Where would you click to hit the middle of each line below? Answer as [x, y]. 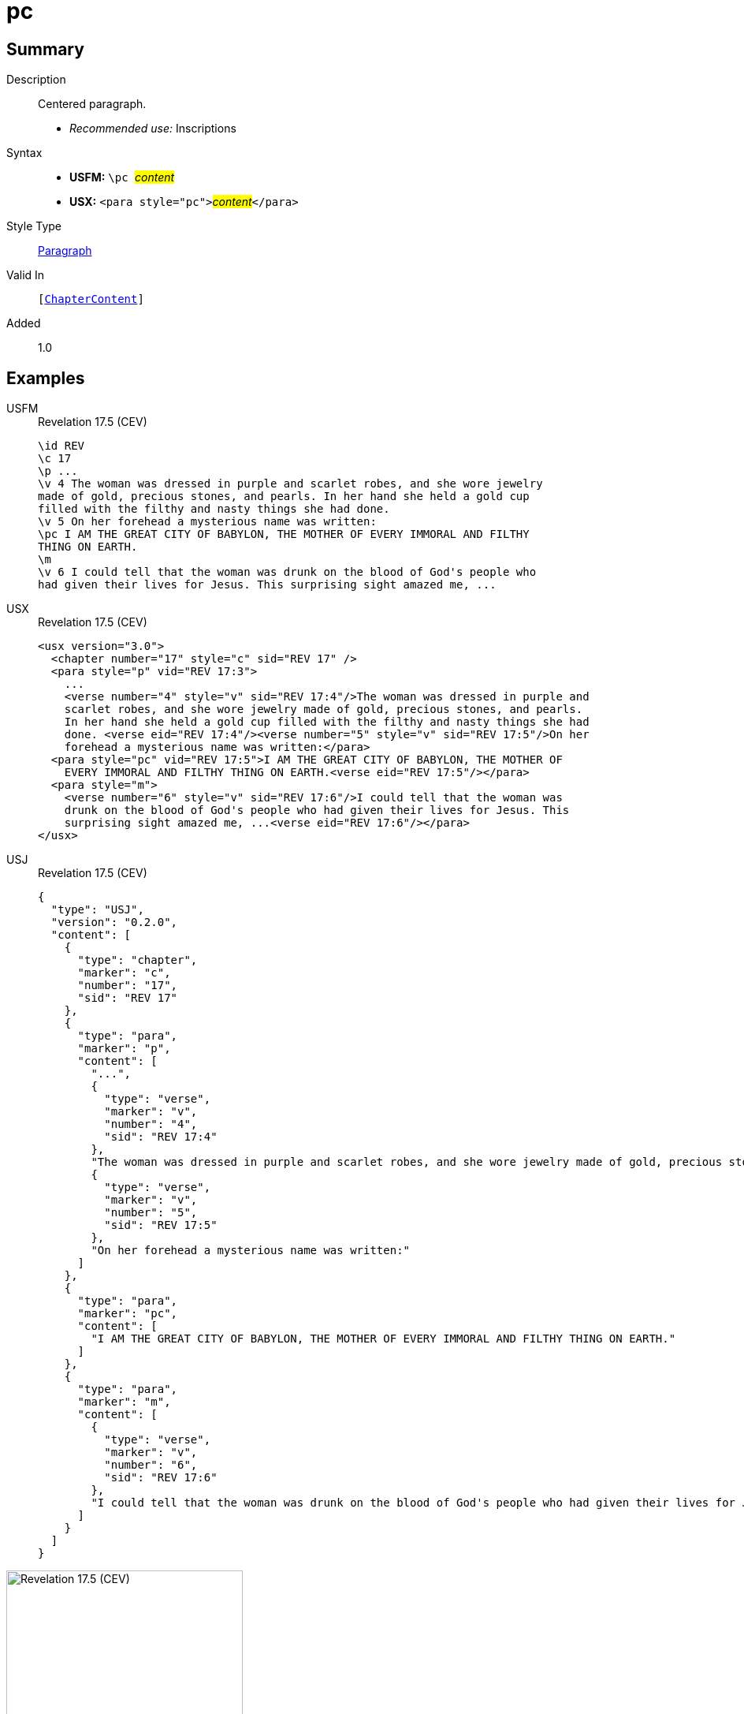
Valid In [26, 275]
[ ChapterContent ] [91, 299]
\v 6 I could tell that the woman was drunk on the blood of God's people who [287, 572]
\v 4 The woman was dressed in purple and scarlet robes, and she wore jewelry [290, 484]
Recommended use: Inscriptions [153, 129]
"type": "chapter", [138, 960]
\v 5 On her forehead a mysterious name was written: [207, 522]
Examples [46, 378]
